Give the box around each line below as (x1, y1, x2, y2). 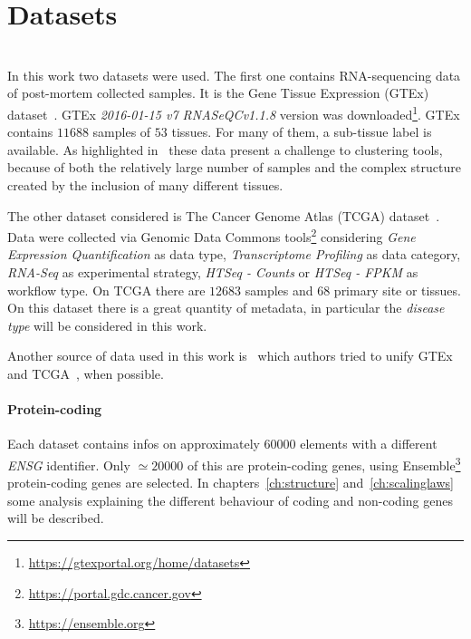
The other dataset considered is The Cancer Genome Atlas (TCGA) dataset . (7, 206, 440, 225)
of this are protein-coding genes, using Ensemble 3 (187, 452, 461, 474)
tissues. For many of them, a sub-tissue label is (171, 122, 432, 141)
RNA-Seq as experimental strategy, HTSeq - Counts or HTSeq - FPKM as (7, 262, 418, 281)
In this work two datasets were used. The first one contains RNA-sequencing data (7, 65, 461, 84)
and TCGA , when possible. (7, 363, 164, 382)
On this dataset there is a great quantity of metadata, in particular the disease (7, 298, 445, 317)
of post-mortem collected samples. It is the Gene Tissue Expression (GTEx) (7, 83, 429, 102)
